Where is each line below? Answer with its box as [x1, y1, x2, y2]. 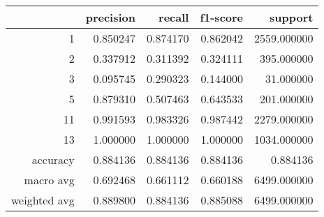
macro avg [24, 172, 75, 188]
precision [85, 9, 135, 25]
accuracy [31, 151, 75, 167]
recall [159, 9, 189, 25]
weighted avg [11, 192, 75, 208]
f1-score [200, 9, 244, 25]
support [270, 9, 314, 25]
